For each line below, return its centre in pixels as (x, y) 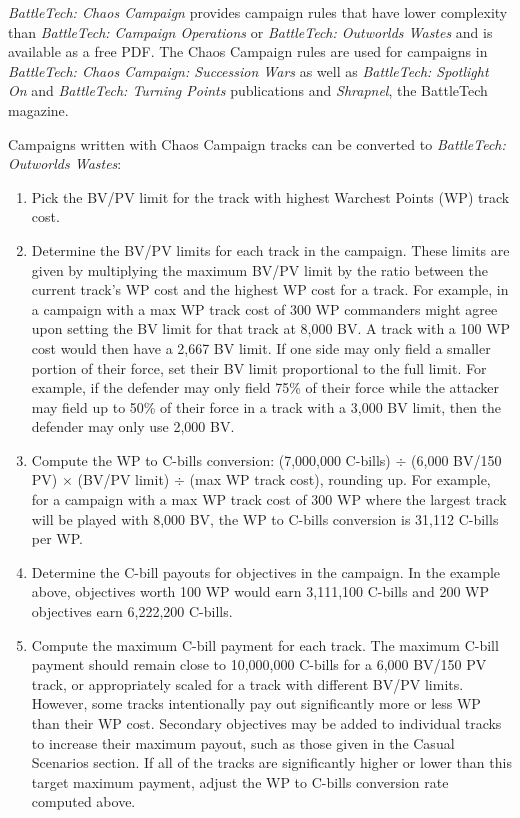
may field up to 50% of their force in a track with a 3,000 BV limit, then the (266, 406)
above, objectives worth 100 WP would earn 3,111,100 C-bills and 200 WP (260, 591)
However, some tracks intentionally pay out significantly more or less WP (256, 703)
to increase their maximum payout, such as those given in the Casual (243, 742)
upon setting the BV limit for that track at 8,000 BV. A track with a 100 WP (271, 328)
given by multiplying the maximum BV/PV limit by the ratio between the (259, 269)
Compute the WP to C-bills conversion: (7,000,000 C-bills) (211, 459)
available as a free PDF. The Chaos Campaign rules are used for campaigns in (248, 51)
